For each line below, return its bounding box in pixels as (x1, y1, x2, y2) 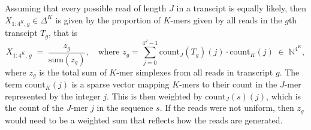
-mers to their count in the (179, 78, 277, 90)
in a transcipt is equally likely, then (176, 2, 307, 14)
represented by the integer (5, 89, 101, 102)
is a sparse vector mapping (71, 78, 170, 90)
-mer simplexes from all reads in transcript (116, 65, 273, 78)
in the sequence (96, 101, 153, 114)
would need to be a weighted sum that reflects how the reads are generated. (5, 113, 283, 126)
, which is (266, 89, 301, 102)
